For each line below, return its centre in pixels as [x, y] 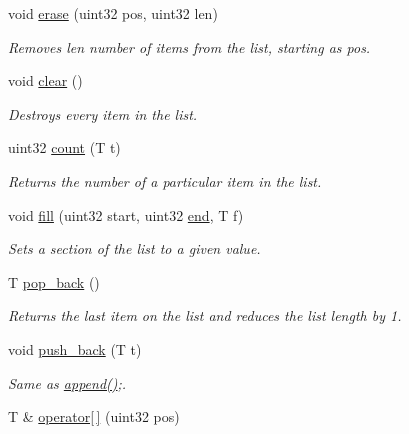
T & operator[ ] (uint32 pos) [94, 416]
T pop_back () [54, 281]
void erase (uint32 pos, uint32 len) [113, 13]
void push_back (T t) [75, 348]
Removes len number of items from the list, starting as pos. [189, 46]
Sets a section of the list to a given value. [134, 248]
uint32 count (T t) [64, 147]
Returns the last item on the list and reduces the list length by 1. [205, 315]
